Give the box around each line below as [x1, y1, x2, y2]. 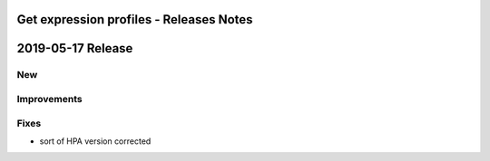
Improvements [16, 92, 83, 105]
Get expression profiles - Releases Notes [16, 12, 253, 27]
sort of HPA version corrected [39, 136, 152, 147]
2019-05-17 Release [16, 41, 133, 56]
